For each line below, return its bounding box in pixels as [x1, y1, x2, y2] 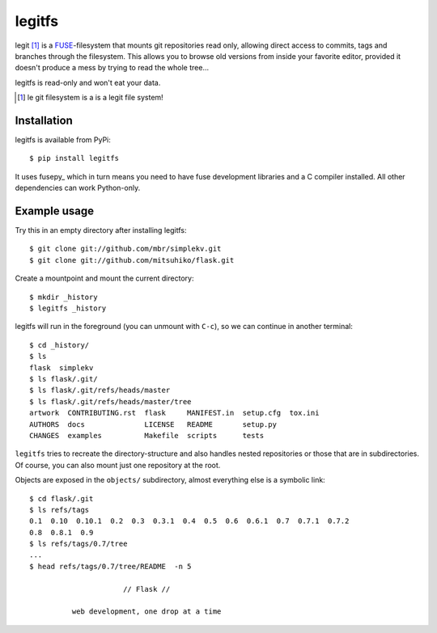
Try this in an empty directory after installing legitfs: [15, 226, 187, 235]
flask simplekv [29, 363, 94, 372]
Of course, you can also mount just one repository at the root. [15, 460, 221, 470]
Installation [15, 113, 73, 127]
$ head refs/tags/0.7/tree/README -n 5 [29, 562, 192, 571]
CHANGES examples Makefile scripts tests [29, 431, 265, 440]
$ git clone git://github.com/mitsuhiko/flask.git [29, 255, 235, 264]
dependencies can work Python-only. [15, 183, 141, 193]
